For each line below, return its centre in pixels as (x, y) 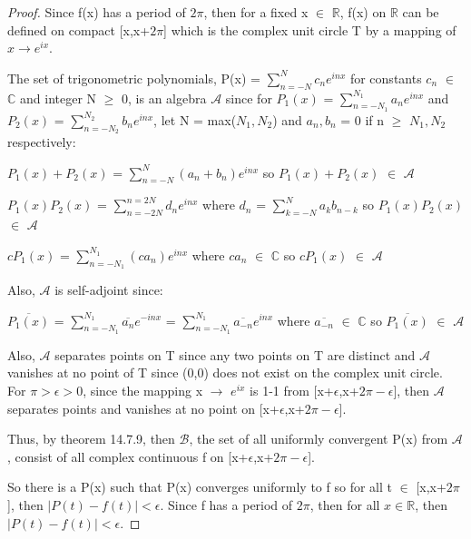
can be (421, 12)
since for (249, 98)
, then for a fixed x (256, 12)
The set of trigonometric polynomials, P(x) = (134, 78)
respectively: (42, 141)
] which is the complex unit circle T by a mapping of (310, 29)
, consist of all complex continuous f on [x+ (128, 456)
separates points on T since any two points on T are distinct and (235, 354)
